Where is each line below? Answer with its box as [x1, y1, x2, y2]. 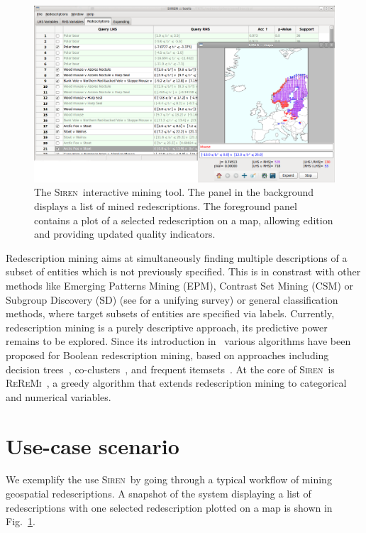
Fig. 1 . [6, 514, 35, 529]
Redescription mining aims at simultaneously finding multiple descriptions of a [6, 250, 348, 265]
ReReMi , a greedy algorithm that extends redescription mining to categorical [6, 375, 347, 390]
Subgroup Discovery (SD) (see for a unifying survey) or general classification [6, 292, 338, 307]
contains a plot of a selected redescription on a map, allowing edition [34, 212, 333, 227]
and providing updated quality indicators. [34, 226, 216, 241]
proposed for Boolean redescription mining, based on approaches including [6, 347, 329, 362]
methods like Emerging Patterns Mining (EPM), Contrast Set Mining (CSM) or [6, 278, 354, 292]
